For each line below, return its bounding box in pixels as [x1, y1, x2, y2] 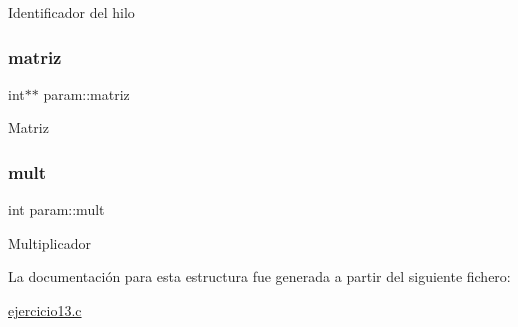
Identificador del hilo [8, 2, 135, 22]
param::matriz [43, 83, 130, 104]
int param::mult [8, 199, 105, 220]
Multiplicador [8, 232, 91, 253]
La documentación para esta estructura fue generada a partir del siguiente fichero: [8, 266, 511, 287]
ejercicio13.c [8, 300, 82, 320]
